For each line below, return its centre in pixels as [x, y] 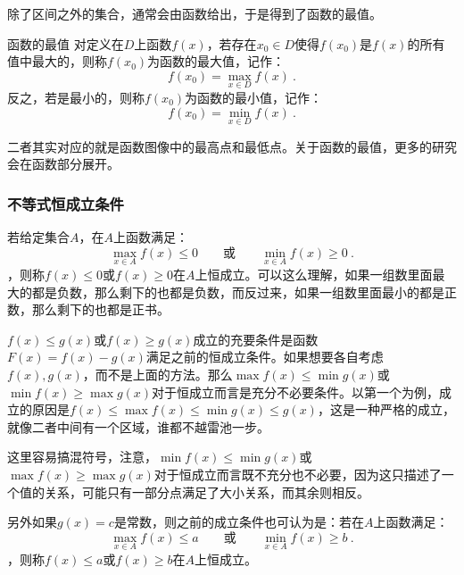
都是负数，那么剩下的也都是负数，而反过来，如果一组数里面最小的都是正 [244, 292]
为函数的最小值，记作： [254, 97]
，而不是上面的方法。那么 [157, 374]
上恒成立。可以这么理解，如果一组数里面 [314, 275]
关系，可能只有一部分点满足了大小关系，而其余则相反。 [207, 492]
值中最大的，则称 [57, 61]
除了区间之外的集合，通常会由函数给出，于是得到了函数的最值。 [195, 13]
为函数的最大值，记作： [216, 61]
